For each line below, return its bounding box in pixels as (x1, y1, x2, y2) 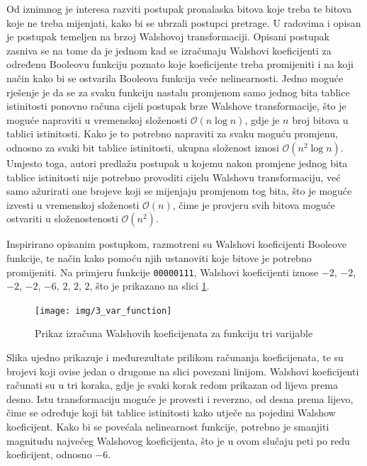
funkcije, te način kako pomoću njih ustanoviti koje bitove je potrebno (6, 250, 312, 265)
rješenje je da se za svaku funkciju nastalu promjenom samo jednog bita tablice (6, 84, 350, 99)
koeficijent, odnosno (6, 447, 92, 462)
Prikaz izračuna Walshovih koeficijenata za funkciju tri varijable (35, 326, 313, 341)
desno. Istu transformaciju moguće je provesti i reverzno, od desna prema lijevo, (6, 391, 354, 406)
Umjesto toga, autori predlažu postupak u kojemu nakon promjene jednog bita (6, 155, 348, 170)
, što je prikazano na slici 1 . (89, 278, 210, 293)
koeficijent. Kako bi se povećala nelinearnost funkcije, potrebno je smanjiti (6, 419, 329, 433)
